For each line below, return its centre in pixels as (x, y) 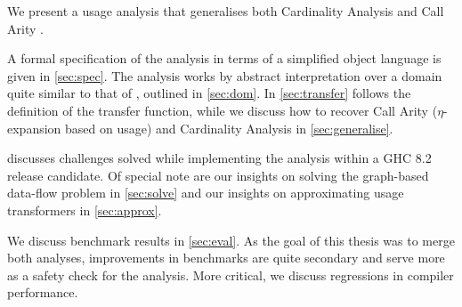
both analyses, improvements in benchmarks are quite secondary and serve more (226, 258)
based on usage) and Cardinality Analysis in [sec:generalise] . (229, 128)
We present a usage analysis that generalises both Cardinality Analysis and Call (226, 11)
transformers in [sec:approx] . (85, 210)
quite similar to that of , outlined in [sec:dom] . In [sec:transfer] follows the (209, 93)
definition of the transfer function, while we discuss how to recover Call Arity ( (223, 110)
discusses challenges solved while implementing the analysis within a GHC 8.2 (219, 158)
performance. (43, 292)
